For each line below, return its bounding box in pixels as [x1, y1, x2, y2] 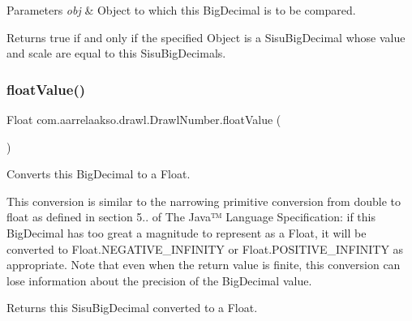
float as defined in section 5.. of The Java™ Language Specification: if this [6, 208, 376, 225]
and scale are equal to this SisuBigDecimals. [6, 45, 226, 62]
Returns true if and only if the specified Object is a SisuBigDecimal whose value [6, 28, 406, 45]
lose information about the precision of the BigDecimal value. [6, 272, 312, 289]
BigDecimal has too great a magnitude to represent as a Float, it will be [6, 224, 367, 241]
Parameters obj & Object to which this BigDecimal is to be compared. [6, 2, 356, 18]
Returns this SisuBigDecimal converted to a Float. [6, 299, 258, 316]
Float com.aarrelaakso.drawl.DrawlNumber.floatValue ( [6, 111, 281, 127]
